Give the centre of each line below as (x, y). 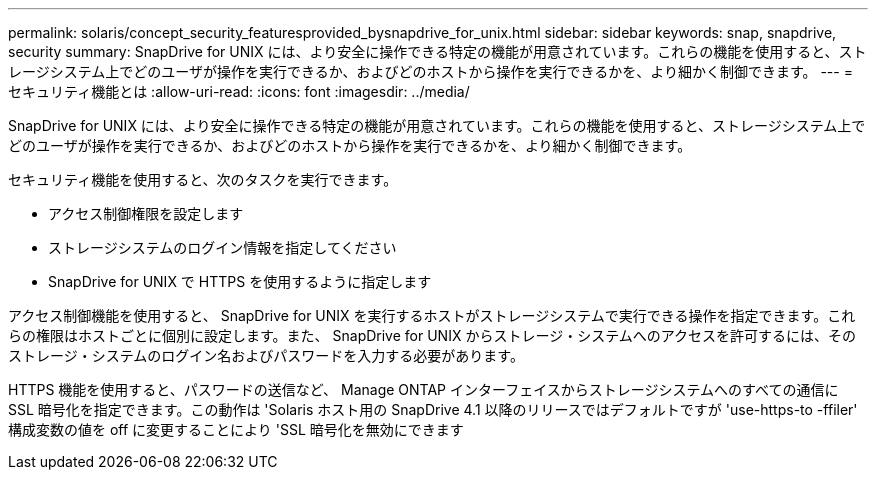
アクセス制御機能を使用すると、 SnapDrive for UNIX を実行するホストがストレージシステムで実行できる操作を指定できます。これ (432, 315)
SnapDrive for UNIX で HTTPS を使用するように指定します (240, 281)
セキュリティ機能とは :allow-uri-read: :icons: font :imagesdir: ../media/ (239, 91)
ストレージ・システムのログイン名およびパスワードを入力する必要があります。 (266, 355)
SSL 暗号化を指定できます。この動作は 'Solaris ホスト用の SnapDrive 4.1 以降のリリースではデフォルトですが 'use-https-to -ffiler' (433, 409)
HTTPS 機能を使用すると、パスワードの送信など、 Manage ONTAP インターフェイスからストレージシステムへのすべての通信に (423, 389)
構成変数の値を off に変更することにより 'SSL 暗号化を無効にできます (236, 429)
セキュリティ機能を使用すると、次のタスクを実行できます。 (203, 179)
